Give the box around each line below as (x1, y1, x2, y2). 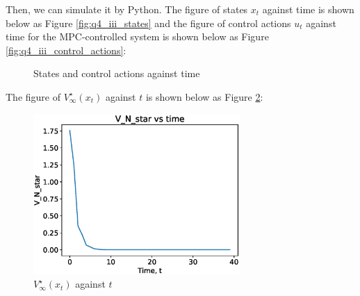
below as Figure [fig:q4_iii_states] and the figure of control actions (6, 15, 291, 30)
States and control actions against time (33, 66, 200, 81)
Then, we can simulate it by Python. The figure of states (6, 2, 248, 16)
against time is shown (262, 2, 354, 16)
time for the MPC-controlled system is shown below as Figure (6, 29, 269, 44)
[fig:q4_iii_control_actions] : (6, 42, 126, 57)
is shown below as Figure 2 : (145, 89, 263, 104)
